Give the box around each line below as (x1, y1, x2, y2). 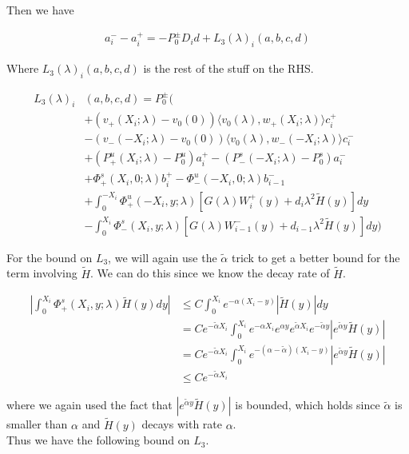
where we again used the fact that (6, 396, 173, 413)
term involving (6, 265, 77, 281)
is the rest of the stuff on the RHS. (143, 60, 314, 77)
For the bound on (6, 249, 93, 265)
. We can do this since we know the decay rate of (90, 265, 330, 281)
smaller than (6, 416, 68, 432)
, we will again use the (108, 249, 217, 265)
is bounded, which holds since (235, 396, 380, 413)
